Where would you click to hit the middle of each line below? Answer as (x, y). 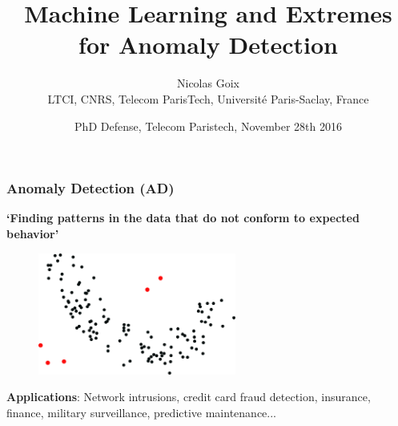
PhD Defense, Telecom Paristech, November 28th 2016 (208, 126)
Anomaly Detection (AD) (90, 188)
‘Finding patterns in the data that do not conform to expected (183, 218)
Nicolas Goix (208, 83)
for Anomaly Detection (208, 45)
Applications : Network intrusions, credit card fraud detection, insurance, (189, 397)
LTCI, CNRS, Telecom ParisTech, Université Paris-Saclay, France (208, 98)
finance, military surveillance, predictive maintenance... (141, 412)
